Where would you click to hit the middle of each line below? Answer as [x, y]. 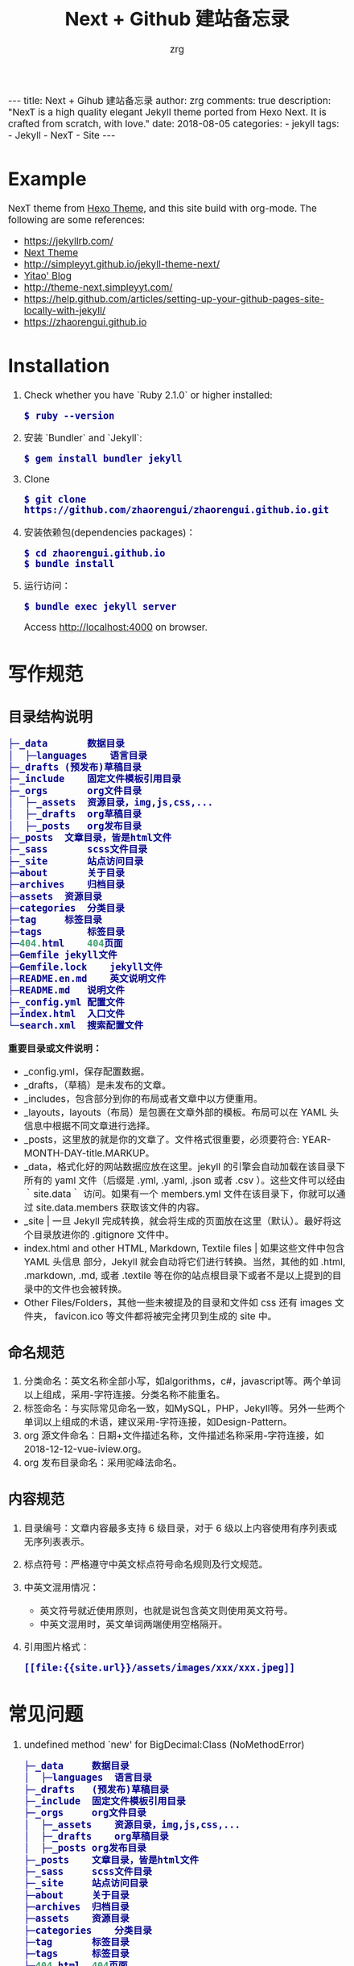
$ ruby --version [69, 416]
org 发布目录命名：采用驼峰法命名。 [103, 1463]
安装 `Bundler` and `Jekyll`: [83, 438]
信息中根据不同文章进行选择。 [90, 1126]
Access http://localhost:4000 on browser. [116, 627]
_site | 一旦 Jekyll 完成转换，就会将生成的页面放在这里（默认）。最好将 [178, 1221]
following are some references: [76, 220]
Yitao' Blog [48, 275]
